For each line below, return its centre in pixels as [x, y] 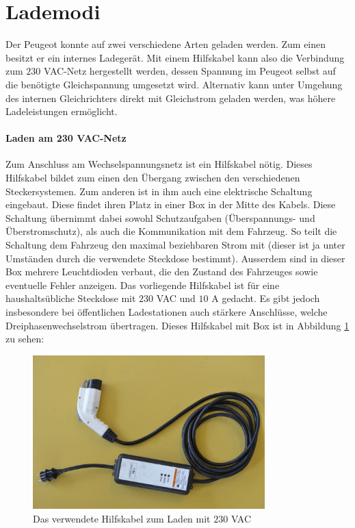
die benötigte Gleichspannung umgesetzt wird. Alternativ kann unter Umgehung [174, 84]
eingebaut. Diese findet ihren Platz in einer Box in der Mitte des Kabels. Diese [171, 204]
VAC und [176, 298]
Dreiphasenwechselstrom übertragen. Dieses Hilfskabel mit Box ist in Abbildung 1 [177, 325]
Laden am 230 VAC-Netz [66, 138]
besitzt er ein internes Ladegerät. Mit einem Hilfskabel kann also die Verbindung [175, 57]
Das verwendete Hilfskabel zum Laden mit [122, 518]
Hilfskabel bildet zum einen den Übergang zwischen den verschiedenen [153, 178]
